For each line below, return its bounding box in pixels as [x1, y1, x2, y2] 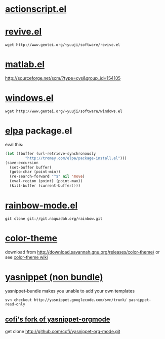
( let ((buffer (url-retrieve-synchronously [5, 151, 96, 156]
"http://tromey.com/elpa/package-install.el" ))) [25, 156, 127, 161]
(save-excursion [5, 160, 39, 165]
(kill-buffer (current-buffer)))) [9, 183, 81, 188]
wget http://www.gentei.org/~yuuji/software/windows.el [5, 109, 123, 114]
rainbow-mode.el [5, 200, 78, 211]
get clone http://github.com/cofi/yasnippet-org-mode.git [5, 328, 121, 334]
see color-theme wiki [5, 254, 48, 260]
